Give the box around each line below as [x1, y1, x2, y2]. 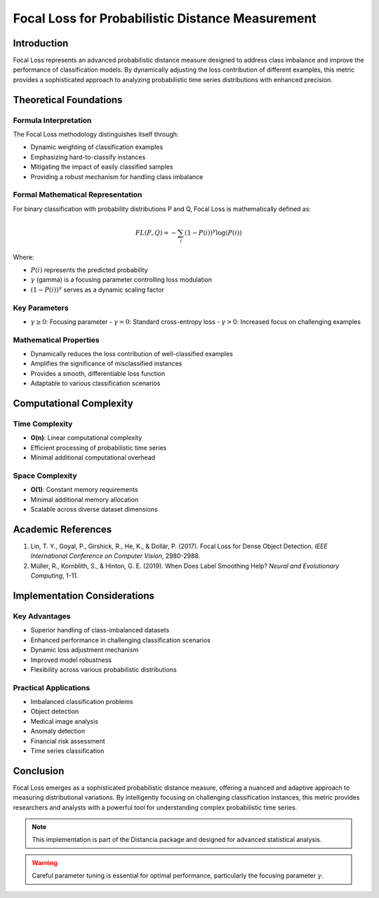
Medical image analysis [30, 717, 98, 725]
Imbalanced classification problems [30, 698, 133, 706]
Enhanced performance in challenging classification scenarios [30, 636, 211, 644]
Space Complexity [13, 471, 77, 481]
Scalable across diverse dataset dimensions [30, 505, 158, 514]
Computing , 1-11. [30, 571, 79, 580]
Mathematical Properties [13, 334, 100, 344]
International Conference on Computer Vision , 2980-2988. [30, 552, 201, 560]
